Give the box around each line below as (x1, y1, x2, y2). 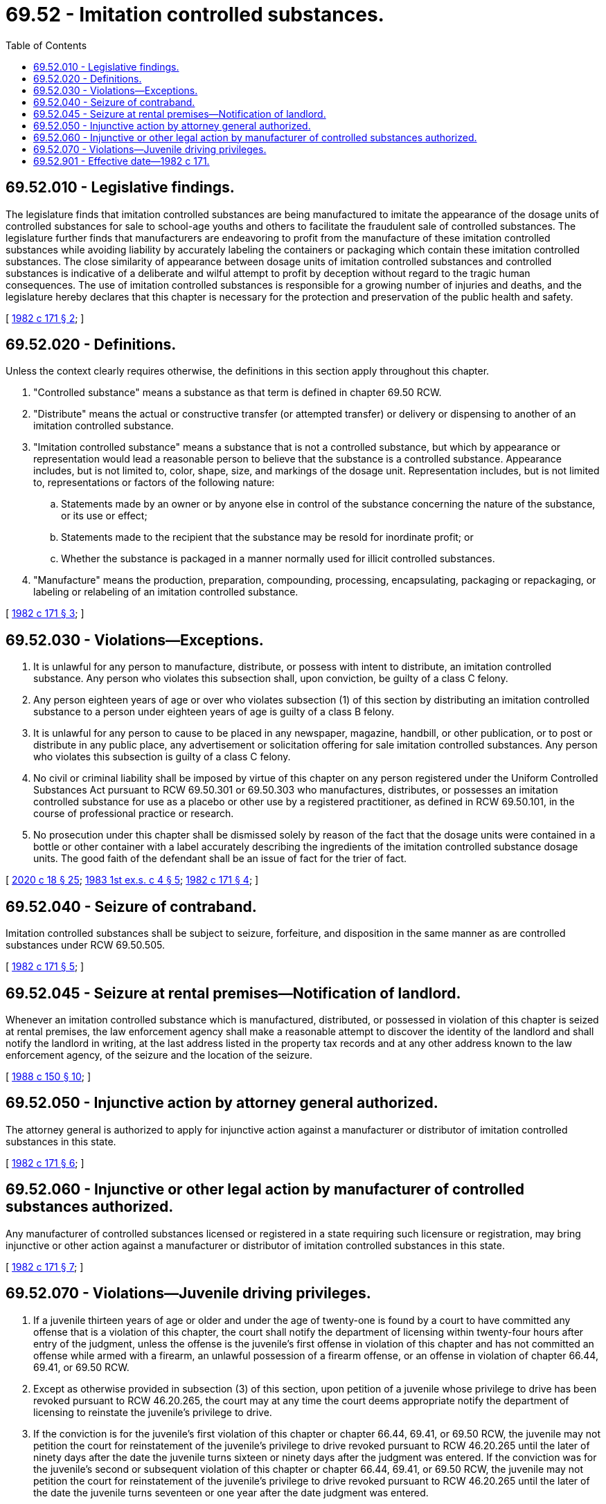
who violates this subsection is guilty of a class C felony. (33, 751, 291, 763)
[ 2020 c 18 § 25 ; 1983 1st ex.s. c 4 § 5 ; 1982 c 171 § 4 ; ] (6, 874, 259, 886)
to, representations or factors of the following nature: (33, 476, 275, 489)
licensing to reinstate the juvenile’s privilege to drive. (33, 1406, 272, 1418)
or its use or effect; (61, 510, 148, 522)
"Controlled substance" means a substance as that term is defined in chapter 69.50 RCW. (33, 386, 442, 399)
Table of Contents (6, 39, 87, 51)
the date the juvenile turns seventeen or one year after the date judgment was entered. (33, 1486, 429, 1498)
